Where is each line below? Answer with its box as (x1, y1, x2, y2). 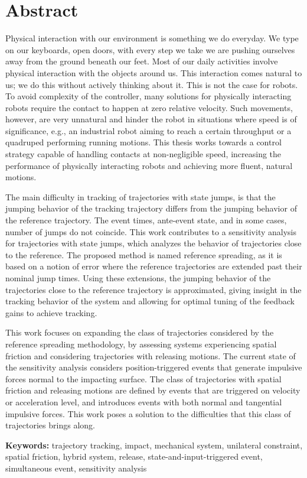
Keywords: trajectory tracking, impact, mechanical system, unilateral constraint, (5, 438, 303, 451)
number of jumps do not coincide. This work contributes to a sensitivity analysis (5, 225, 296, 238)
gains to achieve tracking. (5, 306, 97, 318)
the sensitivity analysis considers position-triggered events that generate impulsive (5, 361, 302, 373)
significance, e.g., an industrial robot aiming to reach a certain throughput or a (5, 124, 292, 136)
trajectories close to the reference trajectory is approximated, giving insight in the (5, 283, 302, 295)
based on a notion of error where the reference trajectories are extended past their (5, 260, 302, 272)
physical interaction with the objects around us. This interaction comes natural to (5, 66, 302, 79)
